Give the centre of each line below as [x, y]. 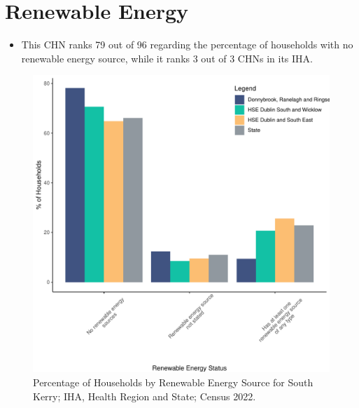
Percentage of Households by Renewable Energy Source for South [173, 382]
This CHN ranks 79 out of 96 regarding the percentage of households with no [187, 45]
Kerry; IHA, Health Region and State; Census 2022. [145, 396]
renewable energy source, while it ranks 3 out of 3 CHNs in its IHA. [167, 58]
